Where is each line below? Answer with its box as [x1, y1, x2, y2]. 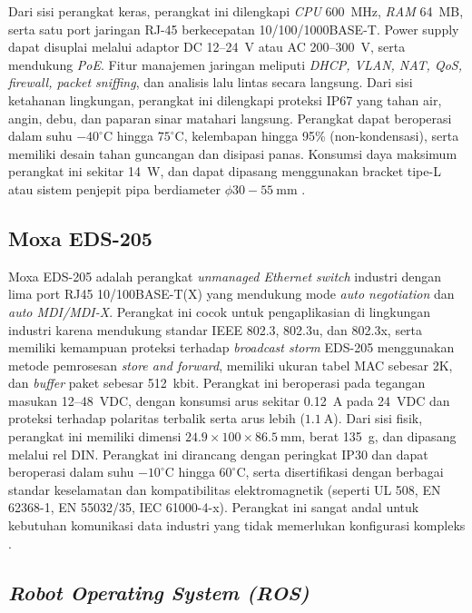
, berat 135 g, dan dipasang [301, 427, 457, 446]
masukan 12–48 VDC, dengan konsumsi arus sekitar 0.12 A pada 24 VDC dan [8, 391, 450, 410]
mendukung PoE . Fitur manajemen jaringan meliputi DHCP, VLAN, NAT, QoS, [8, 54, 462, 74]
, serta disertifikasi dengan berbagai [245, 462, 444, 481]
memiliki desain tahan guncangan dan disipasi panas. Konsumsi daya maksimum [8, 143, 457, 163]
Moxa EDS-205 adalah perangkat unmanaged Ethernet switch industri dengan [8, 266, 442, 285]
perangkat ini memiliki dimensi [8, 427, 182, 446]
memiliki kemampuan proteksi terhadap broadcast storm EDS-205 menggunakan [8, 338, 455, 357]
